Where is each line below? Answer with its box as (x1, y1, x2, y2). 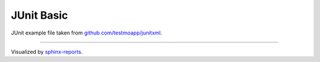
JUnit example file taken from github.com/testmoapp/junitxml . (11, 29, 162, 36)
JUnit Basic (11, 9, 68, 22)
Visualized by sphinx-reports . (11, 48, 83, 55)
